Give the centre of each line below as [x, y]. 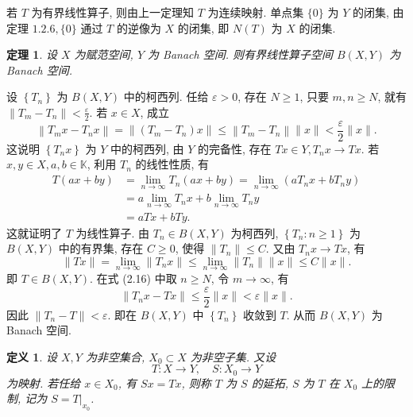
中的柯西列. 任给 [166, 97]
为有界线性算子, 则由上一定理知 [113, 12]
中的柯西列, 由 [147, 148]
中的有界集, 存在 [101, 248]
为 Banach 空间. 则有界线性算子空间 [241, 54]
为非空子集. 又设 [233, 356]
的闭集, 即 [203, 27]
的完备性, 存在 [234, 148]
